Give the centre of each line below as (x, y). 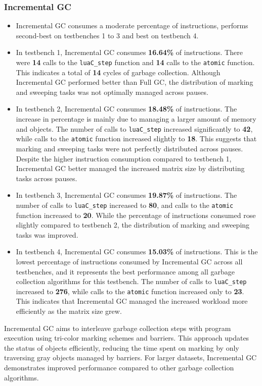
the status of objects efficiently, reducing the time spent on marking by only (122, 347)
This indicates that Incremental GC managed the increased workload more (132, 301)
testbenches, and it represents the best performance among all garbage (125, 271)
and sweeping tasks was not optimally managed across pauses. (112, 92)
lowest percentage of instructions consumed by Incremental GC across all (129, 261)
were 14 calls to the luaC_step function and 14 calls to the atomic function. (135, 62)
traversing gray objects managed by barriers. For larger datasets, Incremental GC (130, 357)
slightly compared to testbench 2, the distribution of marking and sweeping (133, 225)
